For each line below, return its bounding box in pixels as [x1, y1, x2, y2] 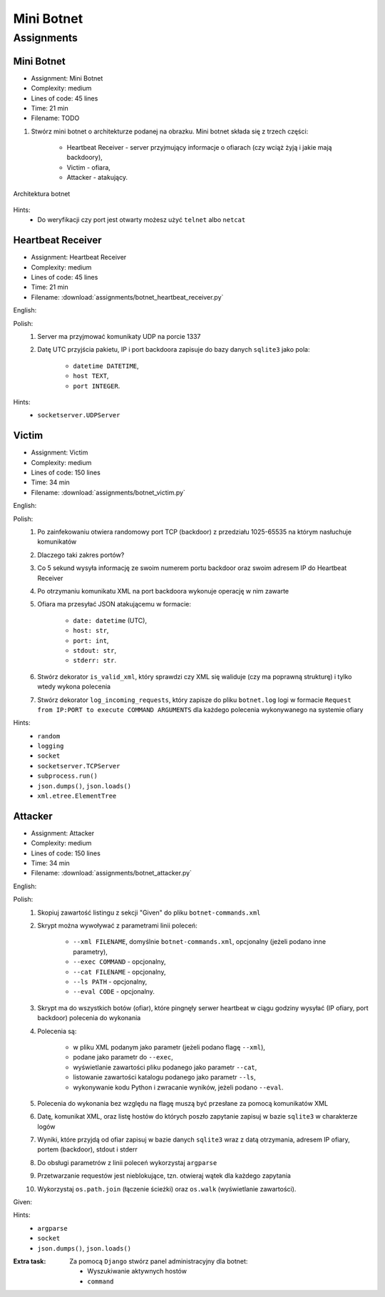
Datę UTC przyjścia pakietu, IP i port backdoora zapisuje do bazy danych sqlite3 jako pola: [37, 345, 310, 354]
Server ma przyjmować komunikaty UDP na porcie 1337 [37, 332, 201, 341]
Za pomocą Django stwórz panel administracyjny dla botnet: [69, 1256, 248, 1266]
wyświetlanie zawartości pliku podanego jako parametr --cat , [73, 1063, 257, 1072]
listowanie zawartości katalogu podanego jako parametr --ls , [73, 1073, 256, 1082]
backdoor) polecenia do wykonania [37, 1014, 141, 1022]
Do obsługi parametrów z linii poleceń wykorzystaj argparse [37, 1158, 217, 1166]
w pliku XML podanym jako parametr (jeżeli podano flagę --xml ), [73, 1042, 265, 1052]
